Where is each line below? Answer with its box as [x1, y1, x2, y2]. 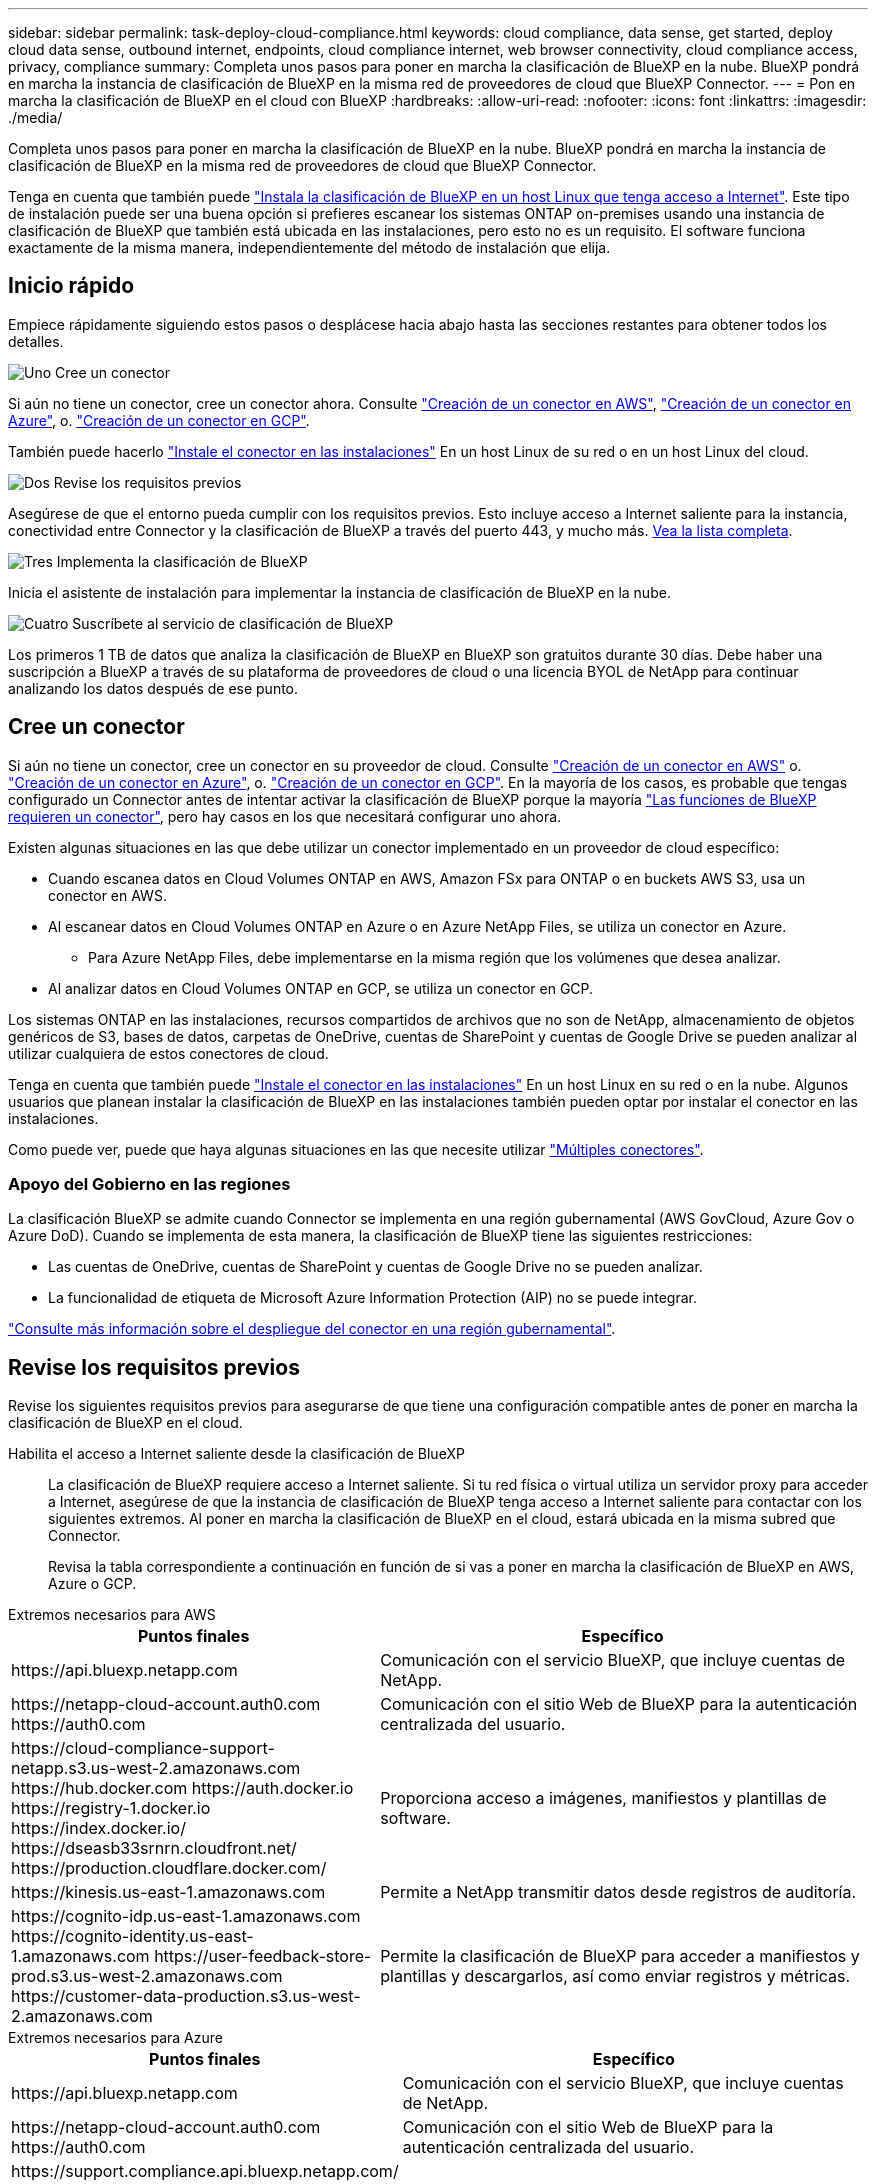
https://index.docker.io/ [11, 1818, 186, 1839]
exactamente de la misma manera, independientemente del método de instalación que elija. [8, 239, 611, 256]
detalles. [8, 332, 64, 350]
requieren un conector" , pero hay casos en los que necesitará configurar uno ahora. [8, 807, 562, 825]
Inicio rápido [8, 273, 135, 299]
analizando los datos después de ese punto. [8, 679, 299, 697]
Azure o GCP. [48, 1575, 137, 1593]
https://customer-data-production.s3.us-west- [11, 1986, 361, 2007]
